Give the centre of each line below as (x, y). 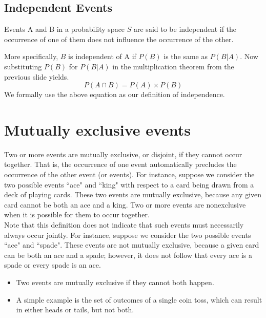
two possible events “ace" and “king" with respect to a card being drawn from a (129, 184)
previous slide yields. (37, 76)
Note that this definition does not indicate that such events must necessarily (124, 225)
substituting (23, 66)
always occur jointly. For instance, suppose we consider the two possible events (128, 235)
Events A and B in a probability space (65, 29)
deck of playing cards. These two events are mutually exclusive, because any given (133, 194)
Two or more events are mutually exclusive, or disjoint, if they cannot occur (123, 154)
